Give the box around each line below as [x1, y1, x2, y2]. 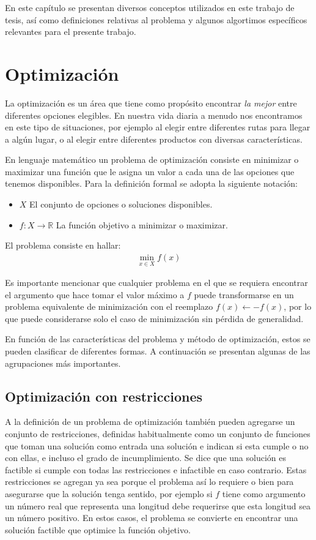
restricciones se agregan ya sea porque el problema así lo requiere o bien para [5, 475, 294, 488]
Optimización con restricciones [5, 386, 203, 405]
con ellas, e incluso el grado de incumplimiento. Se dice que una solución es [5, 451, 286, 464]
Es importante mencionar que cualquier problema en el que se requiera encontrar [5, 276, 308, 289]
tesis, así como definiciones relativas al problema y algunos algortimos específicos [5, 13, 307, 26]
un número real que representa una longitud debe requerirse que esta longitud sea [5, 499, 310, 512]
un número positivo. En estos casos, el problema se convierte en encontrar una [5, 511, 298, 524]
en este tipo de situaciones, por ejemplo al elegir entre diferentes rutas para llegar [5, 121, 310, 133]
